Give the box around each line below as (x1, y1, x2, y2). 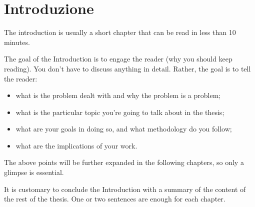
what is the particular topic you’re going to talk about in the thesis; (15, 106, 224, 117)
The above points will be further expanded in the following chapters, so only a (4, 157, 244, 167)
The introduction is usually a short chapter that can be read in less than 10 (4, 27, 236, 37)
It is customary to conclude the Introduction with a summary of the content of (4, 183, 246, 194)
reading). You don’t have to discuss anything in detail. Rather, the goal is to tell (4, 63, 251, 73)
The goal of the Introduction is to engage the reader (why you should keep (4, 53, 232, 64)
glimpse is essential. (4, 167, 64, 177)
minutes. (4, 36, 30, 47)
